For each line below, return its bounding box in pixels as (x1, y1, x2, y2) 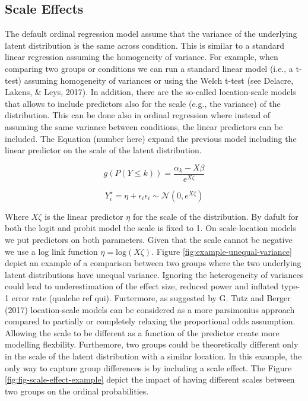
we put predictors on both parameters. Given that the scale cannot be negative (5, 233, 293, 245)
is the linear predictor (45, 210, 123, 222)
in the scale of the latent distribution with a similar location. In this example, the (5, 349, 302, 362)
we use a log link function (5, 245, 98, 257)
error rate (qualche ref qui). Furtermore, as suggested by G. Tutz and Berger (11, 291, 291, 304)
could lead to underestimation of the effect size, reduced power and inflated (5, 280, 279, 292)
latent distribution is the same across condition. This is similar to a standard (5, 39, 285, 51)
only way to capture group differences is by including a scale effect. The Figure (5, 361, 292, 374)
